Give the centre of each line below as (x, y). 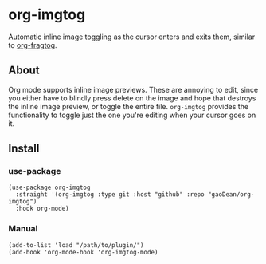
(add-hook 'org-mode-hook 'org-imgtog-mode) (83, 252)
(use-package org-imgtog (49, 188)
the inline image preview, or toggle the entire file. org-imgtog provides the (129, 106)
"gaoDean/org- (231, 195)
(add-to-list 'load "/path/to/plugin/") (76, 245)
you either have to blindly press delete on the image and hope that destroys (132, 98)
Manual (23, 229)
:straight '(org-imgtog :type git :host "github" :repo (110, 195)
